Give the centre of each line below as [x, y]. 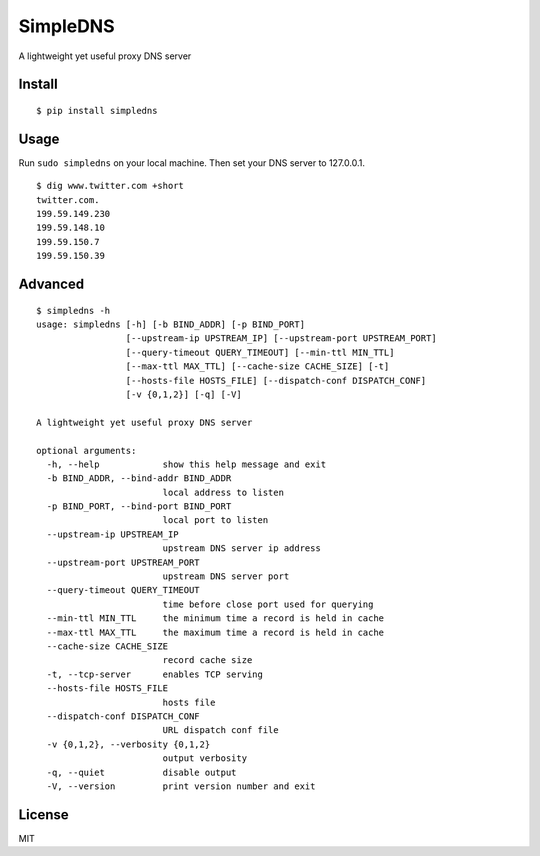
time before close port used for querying [268, 604]
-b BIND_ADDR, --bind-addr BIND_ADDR [139, 478]
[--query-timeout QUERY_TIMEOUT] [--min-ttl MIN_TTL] [260, 352]
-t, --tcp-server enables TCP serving [155, 674]
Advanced [51, 284]
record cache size [207, 660]
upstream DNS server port [226, 576]
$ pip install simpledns [97, 110]
